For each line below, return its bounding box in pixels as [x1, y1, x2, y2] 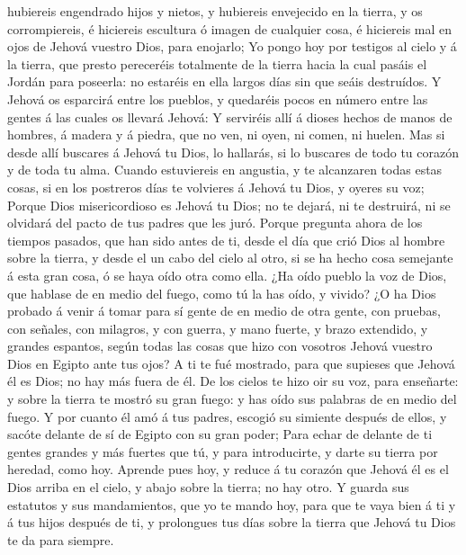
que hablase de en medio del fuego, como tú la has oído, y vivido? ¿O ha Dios [7, 283, 436, 302]
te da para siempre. [7, 530, 114, 549]
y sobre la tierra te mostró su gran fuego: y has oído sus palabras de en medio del [7, 389, 457, 408]
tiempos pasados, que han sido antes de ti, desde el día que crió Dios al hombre [7, 230, 445, 249]
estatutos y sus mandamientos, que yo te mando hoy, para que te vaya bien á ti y [7, 495, 456, 514]
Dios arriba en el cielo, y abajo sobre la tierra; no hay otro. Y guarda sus [7, 478, 409, 497]
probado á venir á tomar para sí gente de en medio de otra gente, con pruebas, [7, 301, 441, 320]
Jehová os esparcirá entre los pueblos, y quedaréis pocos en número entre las [7, 89, 428, 108]
